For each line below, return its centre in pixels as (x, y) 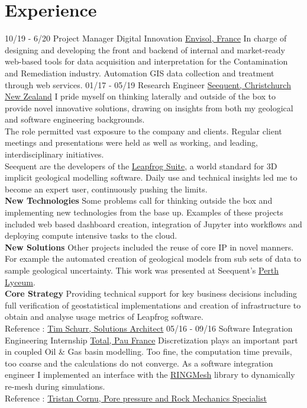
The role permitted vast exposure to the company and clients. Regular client (143, 131)
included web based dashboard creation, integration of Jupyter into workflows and (153, 224)
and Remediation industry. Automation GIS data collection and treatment (140, 73)
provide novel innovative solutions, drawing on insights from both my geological (149, 107)
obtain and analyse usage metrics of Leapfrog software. (104, 317)
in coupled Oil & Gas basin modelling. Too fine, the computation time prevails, (148, 351)
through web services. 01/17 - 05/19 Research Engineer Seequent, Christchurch (148, 84)
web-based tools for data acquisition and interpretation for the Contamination (146, 61)
